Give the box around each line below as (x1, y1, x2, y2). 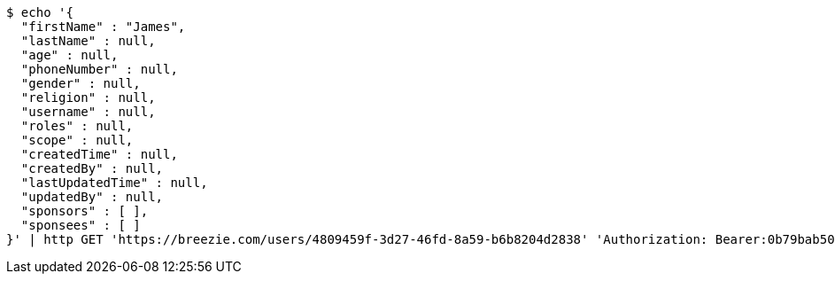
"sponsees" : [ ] (20, 218, 141, 232)
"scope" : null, (20, 133, 134, 147)
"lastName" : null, (20, 34, 156, 48)
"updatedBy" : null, (20, 190, 164, 204)
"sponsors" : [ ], (20, 204, 149, 218)
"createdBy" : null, (20, 161, 164, 176)
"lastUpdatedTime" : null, (20, 176, 208, 190)
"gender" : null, (20, 76, 141, 90)
